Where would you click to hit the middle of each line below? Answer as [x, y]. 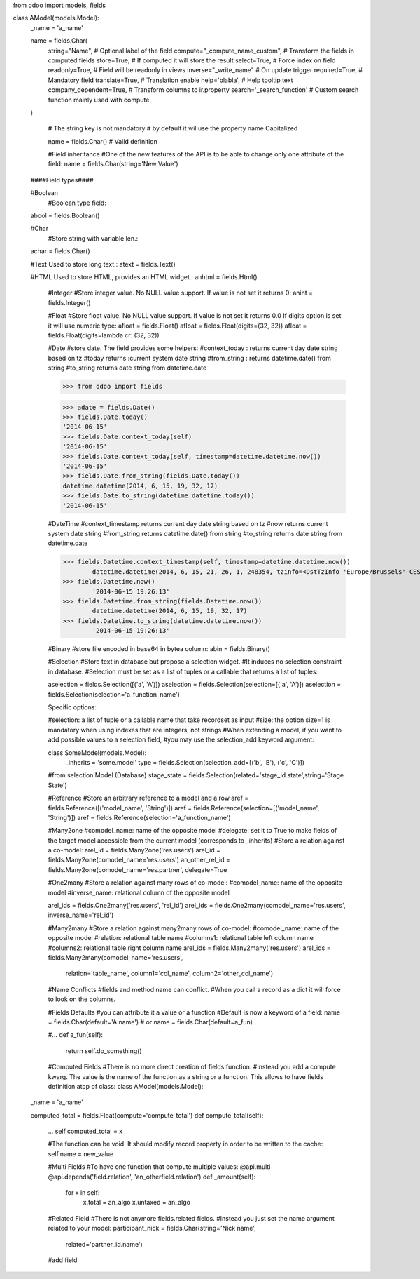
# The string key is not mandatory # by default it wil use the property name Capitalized [173, 128]
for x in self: [83, 1193]
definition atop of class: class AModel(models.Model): [126, 1086]
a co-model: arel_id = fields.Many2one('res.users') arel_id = [134, 850]
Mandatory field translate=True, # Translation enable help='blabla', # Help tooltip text [170, 80]
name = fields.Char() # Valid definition [103, 141]
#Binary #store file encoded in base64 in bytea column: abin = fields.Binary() [159, 649]
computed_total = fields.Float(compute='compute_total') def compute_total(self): [147, 1115]
